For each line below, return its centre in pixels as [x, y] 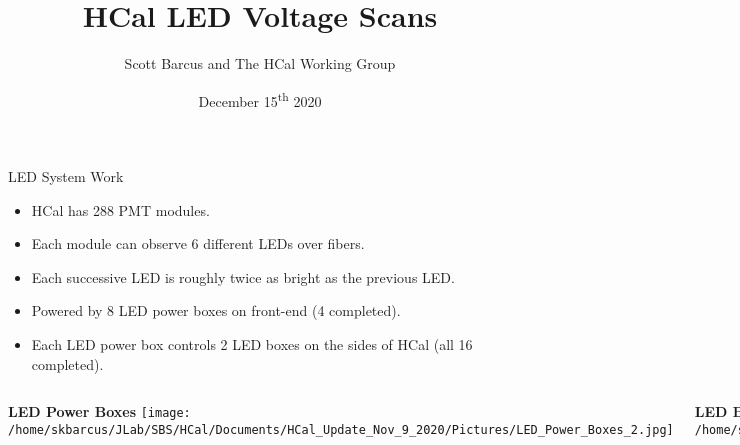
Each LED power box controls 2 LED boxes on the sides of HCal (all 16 [252, 343]
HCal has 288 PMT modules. [120, 209]
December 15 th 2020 [260, 99]
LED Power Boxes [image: [99, 411]
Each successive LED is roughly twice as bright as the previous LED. [243, 276]
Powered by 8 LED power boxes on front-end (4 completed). [216, 310]
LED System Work [66, 175]
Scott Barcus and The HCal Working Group [260, 63]
